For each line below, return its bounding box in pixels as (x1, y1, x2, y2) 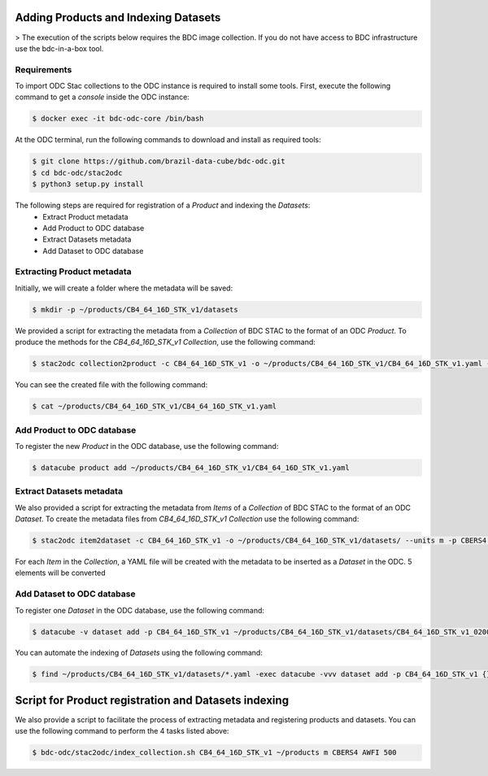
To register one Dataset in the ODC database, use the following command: (15, 605, 264, 615)
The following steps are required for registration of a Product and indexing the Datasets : (15, 200, 311, 211)
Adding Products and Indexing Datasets (15, 11, 221, 24)
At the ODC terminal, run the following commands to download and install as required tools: (15, 135, 321, 145)
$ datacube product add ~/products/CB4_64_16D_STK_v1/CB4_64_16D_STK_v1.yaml (32, 463, 350, 472)
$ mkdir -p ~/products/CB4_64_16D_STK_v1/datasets (32, 305, 239, 314)
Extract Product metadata (42, 211, 129, 221)
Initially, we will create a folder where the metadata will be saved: (15, 283, 233, 293)
